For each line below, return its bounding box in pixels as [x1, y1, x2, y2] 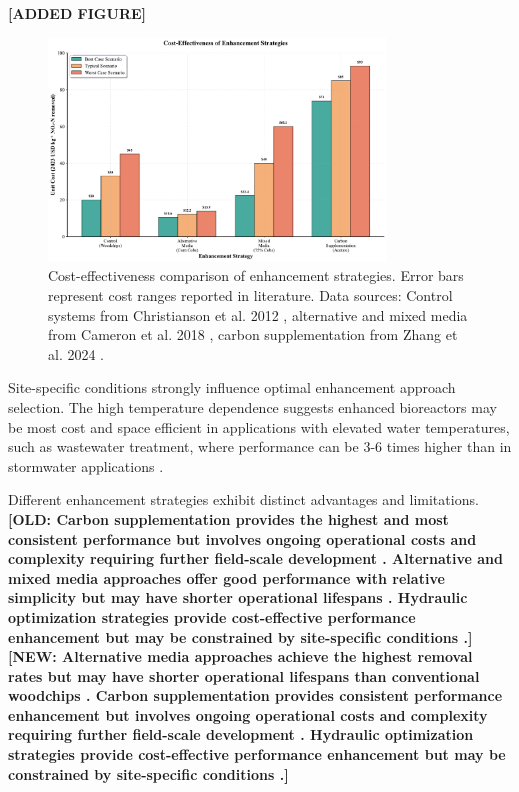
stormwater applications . [8, 455, 164, 476]
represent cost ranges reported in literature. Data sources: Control [48, 285, 453, 306]
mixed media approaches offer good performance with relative [8, 567, 445, 588]
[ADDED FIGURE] [8, 3, 147, 23]
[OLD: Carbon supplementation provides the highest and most [8, 508, 449, 529]
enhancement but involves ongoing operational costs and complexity [8, 704, 488, 725]
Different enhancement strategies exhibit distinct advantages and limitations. [8, 489, 479, 510]
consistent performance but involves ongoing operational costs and [8, 528, 477, 549]
